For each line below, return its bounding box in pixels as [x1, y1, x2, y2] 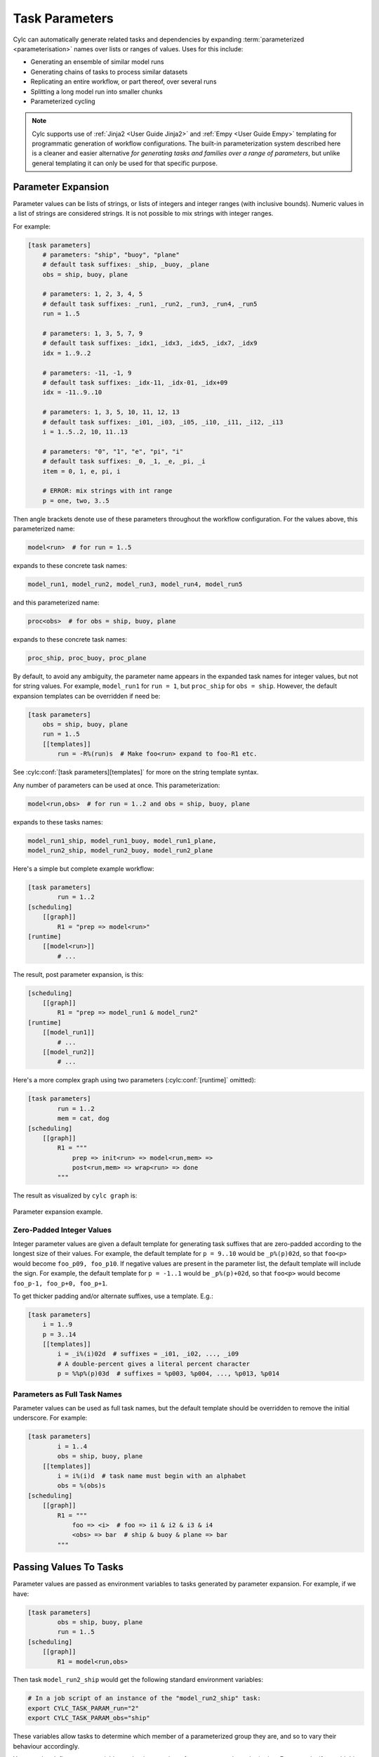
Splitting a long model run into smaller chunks [30, 87, 163, 96]
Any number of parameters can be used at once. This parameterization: [13, 781, 220, 789]
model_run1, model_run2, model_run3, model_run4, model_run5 [27, 581, 243, 588]
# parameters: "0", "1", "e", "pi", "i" [42, 447, 184, 455]
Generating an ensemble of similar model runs [30, 58, 164, 66]
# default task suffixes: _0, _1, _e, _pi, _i [42, 458, 206, 465]
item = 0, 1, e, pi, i [42, 467, 121, 475]
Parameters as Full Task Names [13, 1389, 122, 1399]
